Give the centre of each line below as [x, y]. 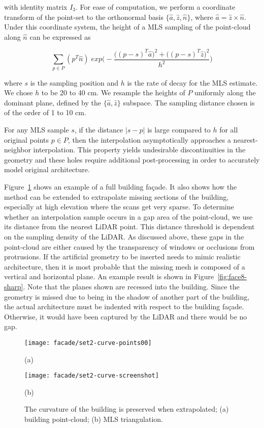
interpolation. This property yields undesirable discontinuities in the [139, 150]
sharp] [14, 286]
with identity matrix [36, 7]
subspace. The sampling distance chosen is [189, 102]
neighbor [18, 150]
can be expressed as [60, 36]
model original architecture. [47, 169]
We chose [19, 92]
